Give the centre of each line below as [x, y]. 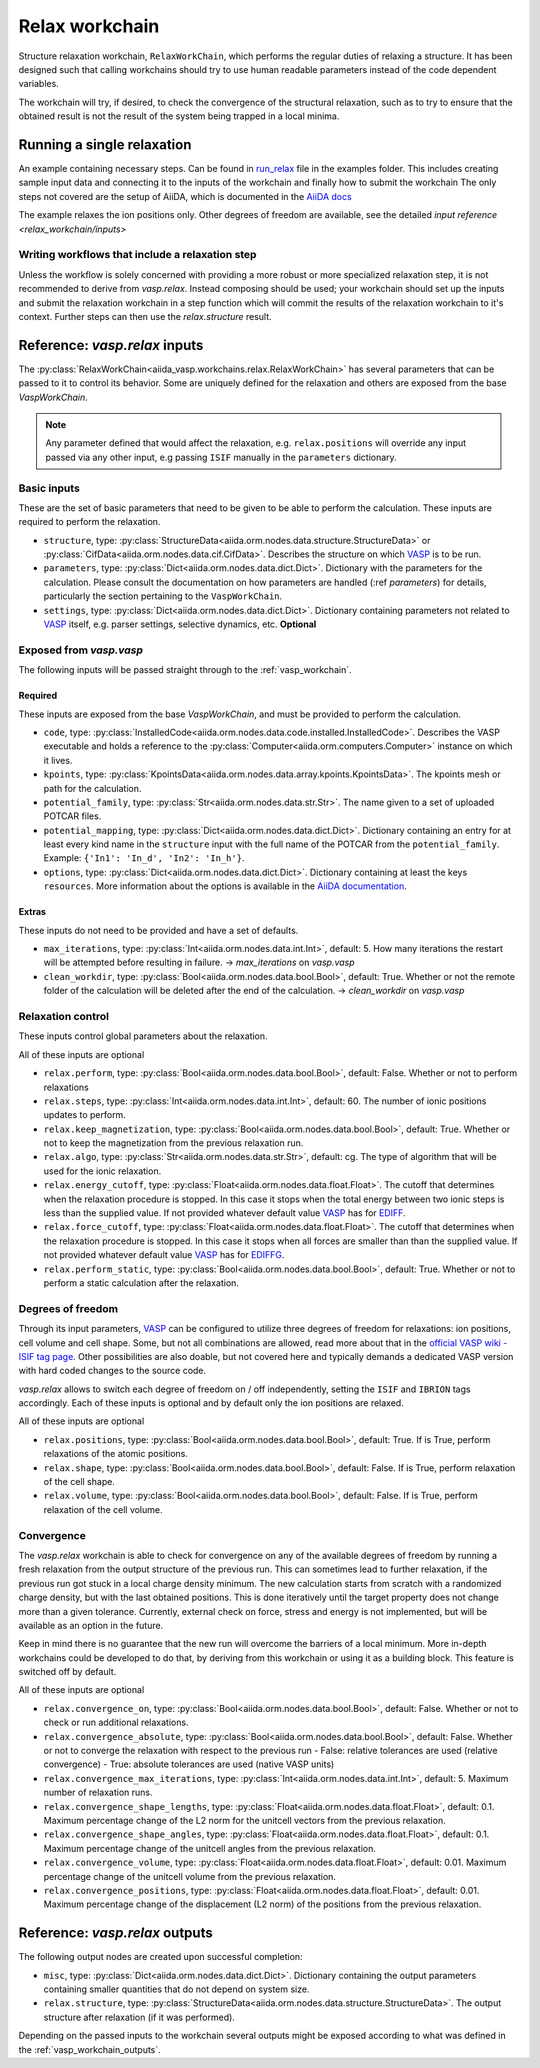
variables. [38, 84]
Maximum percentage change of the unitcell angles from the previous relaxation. [210, 1848]
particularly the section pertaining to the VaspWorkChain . [163, 596]
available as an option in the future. [91, 1625]
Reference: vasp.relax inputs [111, 345]
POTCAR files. [72, 816]
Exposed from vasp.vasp [81, 650]
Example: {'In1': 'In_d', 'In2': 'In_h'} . [144, 858]
